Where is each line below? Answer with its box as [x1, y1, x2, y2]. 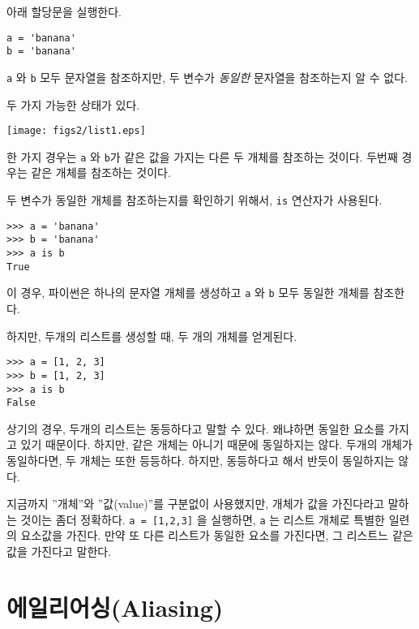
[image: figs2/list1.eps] [6, 125, 146, 137]
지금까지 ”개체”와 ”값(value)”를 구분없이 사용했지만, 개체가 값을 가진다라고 [6, 495, 384, 512]
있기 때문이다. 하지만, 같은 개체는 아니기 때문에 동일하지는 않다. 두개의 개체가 [20, 436, 413, 453]
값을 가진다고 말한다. [6, 543, 112, 560]
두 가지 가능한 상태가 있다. [6, 96, 140, 113]
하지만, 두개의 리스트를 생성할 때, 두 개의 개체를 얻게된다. [6, 327, 297, 344]
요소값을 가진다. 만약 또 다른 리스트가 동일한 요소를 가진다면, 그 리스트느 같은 [20, 527, 413, 544]
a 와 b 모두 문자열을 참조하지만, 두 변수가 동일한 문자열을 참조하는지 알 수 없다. [6, 68, 408, 85]
